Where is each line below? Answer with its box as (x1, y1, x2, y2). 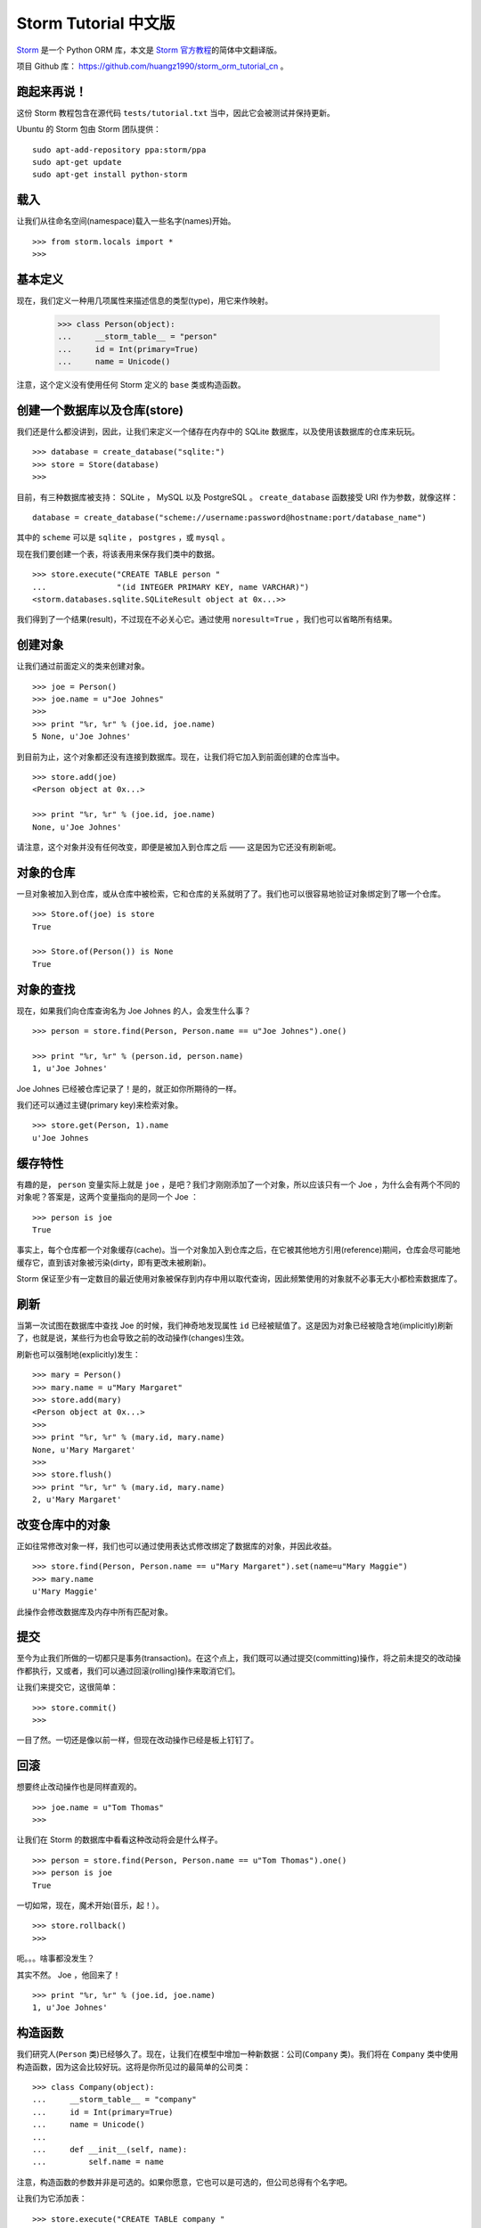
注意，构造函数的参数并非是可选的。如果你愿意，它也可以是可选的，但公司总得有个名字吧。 (16, 2176, 352, 2187)
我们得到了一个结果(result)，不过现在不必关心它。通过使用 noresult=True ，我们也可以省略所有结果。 (16, 614, 397, 625)
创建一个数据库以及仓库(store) (16, 402, 184, 418)
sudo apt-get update (32, 157, 122, 168)
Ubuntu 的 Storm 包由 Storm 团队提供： (16, 124, 162, 135)
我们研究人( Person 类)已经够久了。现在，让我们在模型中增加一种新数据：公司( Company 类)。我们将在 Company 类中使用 (16, 2049, 459, 2060)
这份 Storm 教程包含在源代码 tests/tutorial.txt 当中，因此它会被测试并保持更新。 (16, 107, 336, 118)
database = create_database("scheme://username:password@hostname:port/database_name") (32, 512, 428, 522)
